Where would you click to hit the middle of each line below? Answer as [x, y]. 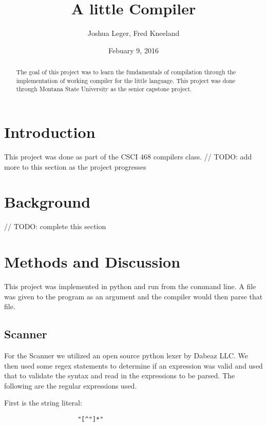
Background [47, 202]
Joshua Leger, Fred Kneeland [133, 33]
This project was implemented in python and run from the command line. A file [130, 286]
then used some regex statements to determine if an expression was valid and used [133, 365]
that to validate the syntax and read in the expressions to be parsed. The [120, 376]
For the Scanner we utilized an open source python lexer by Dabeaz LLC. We [126, 356]
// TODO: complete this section [55, 226]
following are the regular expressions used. [71, 385]
